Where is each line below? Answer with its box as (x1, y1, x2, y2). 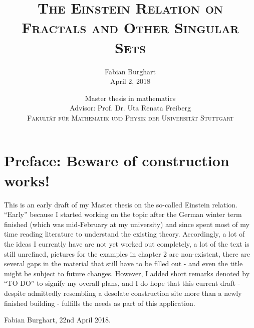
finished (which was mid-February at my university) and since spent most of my (4, 218, 249, 229)
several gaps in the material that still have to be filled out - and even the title (4, 258, 243, 269)
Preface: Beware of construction (4, 150, 229, 171)
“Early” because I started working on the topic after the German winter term (4, 209, 242, 220)
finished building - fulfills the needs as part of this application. (4, 297, 195, 308)
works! (4, 170, 50, 190)
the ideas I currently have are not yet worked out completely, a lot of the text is (4, 238, 249, 249)
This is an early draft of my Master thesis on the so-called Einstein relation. (4, 199, 237, 209)
